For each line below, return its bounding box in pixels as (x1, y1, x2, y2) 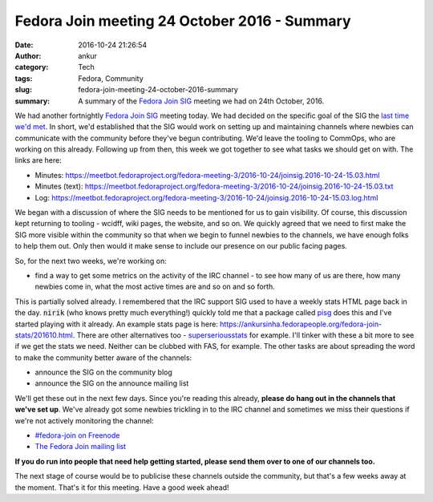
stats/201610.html (14, 330, 74, 340)
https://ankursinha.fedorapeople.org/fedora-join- (219, 319, 382, 329)
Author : (14, 51, 42, 60)
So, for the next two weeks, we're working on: (14, 256, 168, 265)
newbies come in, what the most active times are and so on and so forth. (34, 281, 276, 292)
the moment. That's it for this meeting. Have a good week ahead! (14, 482, 229, 492)
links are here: (14, 156, 62, 165)
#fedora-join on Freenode (34, 431, 120, 440)
